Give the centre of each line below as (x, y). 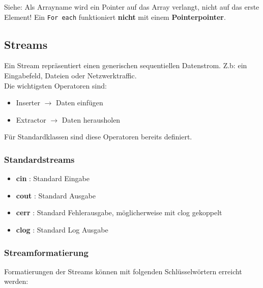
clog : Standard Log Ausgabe (62, 230)
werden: (16, 281)
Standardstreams (39, 159)
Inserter (28, 103)
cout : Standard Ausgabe (56, 195)
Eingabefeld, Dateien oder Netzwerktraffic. (70, 76)
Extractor (31, 119)
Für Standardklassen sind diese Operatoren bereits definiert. (98, 137)
